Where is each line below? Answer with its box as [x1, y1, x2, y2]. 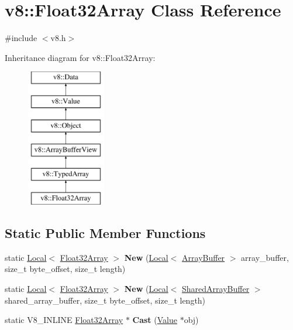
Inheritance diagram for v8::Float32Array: [5, 51, 156, 63]
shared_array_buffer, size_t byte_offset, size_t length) [5, 294, 206, 306]
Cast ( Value [132, 314, 177, 326]
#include [5, 32, 37, 44]
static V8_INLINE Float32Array [5, 314, 123, 326]
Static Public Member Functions [5, 224, 206, 242]
